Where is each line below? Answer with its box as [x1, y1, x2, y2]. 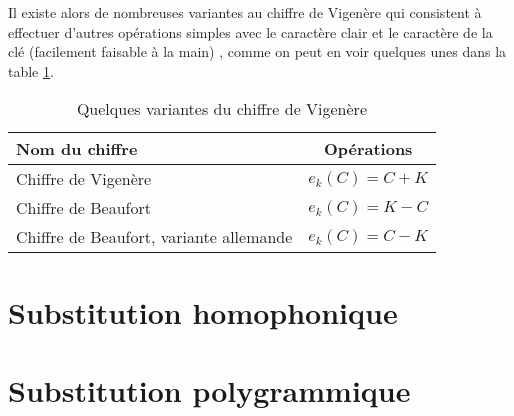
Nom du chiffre [16, 137, 138, 161]
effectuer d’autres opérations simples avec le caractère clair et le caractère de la [8, 21, 493, 42]
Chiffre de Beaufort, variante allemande [16, 225, 293, 249]
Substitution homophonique [8, 291, 398, 332]
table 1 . [8, 60, 54, 81]
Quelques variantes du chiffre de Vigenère [76, 97, 367, 121]
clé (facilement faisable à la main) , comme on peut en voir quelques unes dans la [8, 41, 507, 62]
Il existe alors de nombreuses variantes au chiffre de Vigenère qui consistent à [8, 2, 482, 22]
